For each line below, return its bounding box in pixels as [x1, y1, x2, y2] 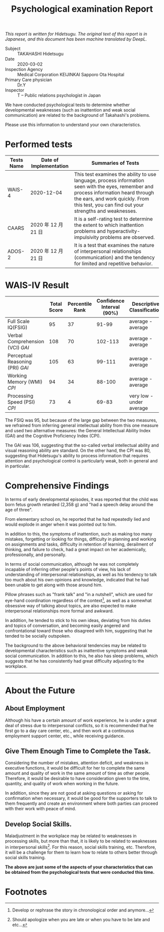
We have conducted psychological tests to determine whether [5, 102, 130, 108]
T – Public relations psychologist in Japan [17, 92, 101, 98]
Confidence [97, 297, 124, 304]
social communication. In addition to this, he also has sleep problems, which [5, 653, 158, 659]
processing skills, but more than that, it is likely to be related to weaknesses [5, 838, 157, 844]
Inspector [5, 87, 24, 93]
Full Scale [7, 318, 30, 325]
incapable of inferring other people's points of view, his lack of [5, 566, 131, 572]
